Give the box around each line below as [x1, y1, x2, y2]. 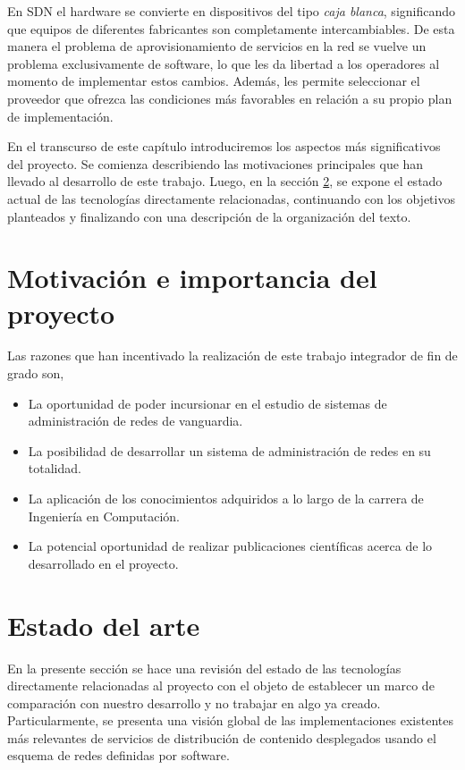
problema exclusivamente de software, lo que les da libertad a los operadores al [7, 54, 440, 72]
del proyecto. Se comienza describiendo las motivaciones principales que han [7, 154, 424, 173]
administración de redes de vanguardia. [28, 411, 243, 430]
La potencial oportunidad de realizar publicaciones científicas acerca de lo [28, 537, 433, 555]
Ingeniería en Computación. [28, 506, 181, 525]
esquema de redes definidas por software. [7, 746, 230, 765]
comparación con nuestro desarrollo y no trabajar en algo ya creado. [7, 693, 381, 712]
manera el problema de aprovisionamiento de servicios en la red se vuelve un [7, 37, 427, 55]
